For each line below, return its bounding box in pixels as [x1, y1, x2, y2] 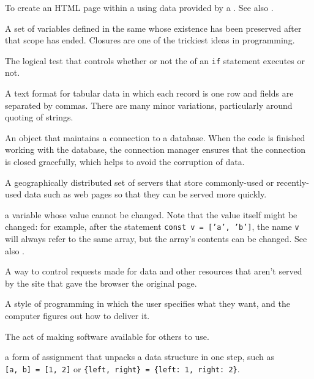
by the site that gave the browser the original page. [5, 276, 197, 289]
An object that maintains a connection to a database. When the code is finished [5, 131, 305, 144]
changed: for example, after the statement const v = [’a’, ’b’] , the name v [5, 220, 299, 233]
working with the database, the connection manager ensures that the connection [5, 143, 306, 156]
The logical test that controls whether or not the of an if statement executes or [5, 54, 305, 67]
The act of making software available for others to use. [5, 329, 209, 342]
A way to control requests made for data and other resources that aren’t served [5, 265, 302, 278]
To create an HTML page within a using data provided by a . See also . [5, 1, 274, 13]
